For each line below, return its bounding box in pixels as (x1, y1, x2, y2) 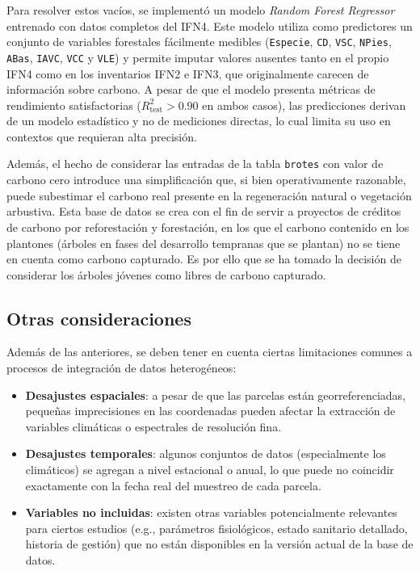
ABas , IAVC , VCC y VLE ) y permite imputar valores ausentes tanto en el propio (6, 48, 389, 65)
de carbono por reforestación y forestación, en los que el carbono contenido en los (6, 218, 409, 235)
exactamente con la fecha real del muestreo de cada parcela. (25, 477, 321, 493)
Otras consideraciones (6, 305, 191, 330)
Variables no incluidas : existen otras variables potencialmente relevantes (25, 504, 397, 521)
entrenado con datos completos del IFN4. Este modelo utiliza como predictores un (6, 17, 413, 34)
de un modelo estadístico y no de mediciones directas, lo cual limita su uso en (6, 112, 391, 129)
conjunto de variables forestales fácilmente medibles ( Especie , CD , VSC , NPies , (6, 33, 392, 50)
